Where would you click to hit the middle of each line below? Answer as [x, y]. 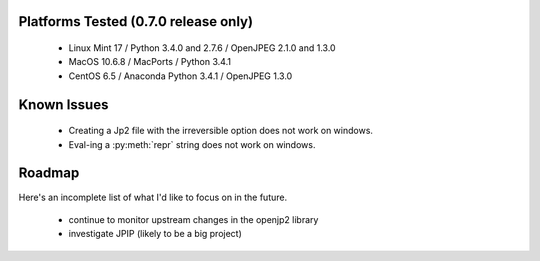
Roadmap [49, 173]
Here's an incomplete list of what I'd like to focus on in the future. [153, 197]
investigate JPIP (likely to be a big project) [155, 234]
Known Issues [63, 104]
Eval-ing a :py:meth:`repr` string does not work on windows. [192, 144]
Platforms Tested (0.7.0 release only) [136, 21]
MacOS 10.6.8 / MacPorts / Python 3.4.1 [150, 62]
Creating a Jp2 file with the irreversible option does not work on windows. [221, 131]
